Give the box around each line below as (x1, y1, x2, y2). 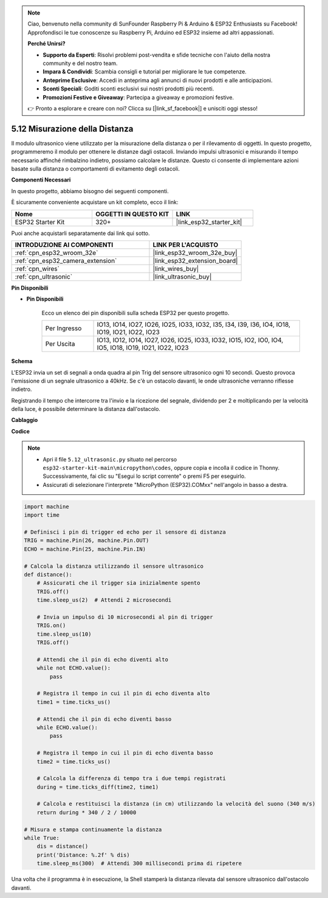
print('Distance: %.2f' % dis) (36, 851, 130, 859)
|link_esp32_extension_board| (152, 256, 238, 265)
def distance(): (24, 571, 73, 578)
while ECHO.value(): (36, 724, 98, 731)
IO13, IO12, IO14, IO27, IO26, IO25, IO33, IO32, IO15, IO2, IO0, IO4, (97, 336, 284, 344)
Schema (11, 358, 33, 365)
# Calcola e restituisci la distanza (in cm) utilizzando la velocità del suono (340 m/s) (36, 800, 316, 808)
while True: (24, 835, 60, 842)
